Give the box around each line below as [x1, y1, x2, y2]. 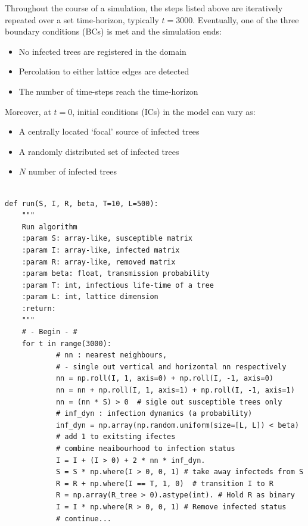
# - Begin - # [21, 328, 77, 337]
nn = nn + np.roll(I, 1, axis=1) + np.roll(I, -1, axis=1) [55, 386, 295, 395]
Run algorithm [21, 222, 77, 231]
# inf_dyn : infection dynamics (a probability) [55, 409, 253, 418]
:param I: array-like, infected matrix [21, 245, 180, 254]
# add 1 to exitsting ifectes [55, 432, 176, 441]
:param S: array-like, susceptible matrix [21, 234, 192, 243]
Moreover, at [5, 105, 51, 117]
